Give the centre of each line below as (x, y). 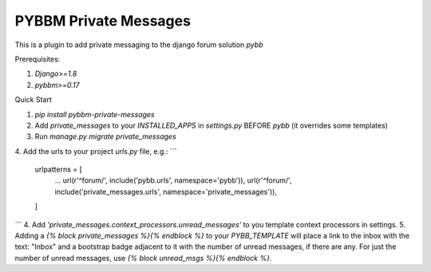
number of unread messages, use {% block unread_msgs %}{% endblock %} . (143, 258)
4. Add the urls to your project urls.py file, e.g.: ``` (96, 151)
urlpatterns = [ (59, 170)
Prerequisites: (38, 59)
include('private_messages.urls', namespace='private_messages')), (166, 191)
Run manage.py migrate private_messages (106, 136)
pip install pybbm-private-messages (95, 114)
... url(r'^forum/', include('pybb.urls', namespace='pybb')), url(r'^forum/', (173, 180)
